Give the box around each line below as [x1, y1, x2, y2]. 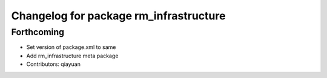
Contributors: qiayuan [26, 60, 81, 68]
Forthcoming [11, 27, 65, 37]
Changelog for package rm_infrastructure [11, 9, 226, 22]
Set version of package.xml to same [26, 44, 116, 51]
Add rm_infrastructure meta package [26, 52, 119, 59]
